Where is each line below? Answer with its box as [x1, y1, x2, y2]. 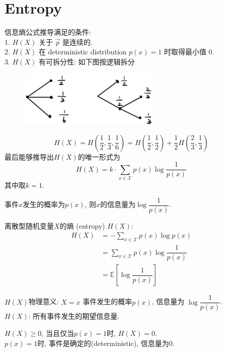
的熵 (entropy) [59, 220, 105, 231]
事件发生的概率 [83, 296, 132, 307]
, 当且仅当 [41, 327, 74, 338]
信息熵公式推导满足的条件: [5, 27, 91, 37]
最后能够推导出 [5, 151, 54, 162]
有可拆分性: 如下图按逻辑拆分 [38, 56, 135, 66]
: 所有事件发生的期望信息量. [28, 311, 120, 321]
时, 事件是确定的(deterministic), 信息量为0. [37, 337, 175, 348]
